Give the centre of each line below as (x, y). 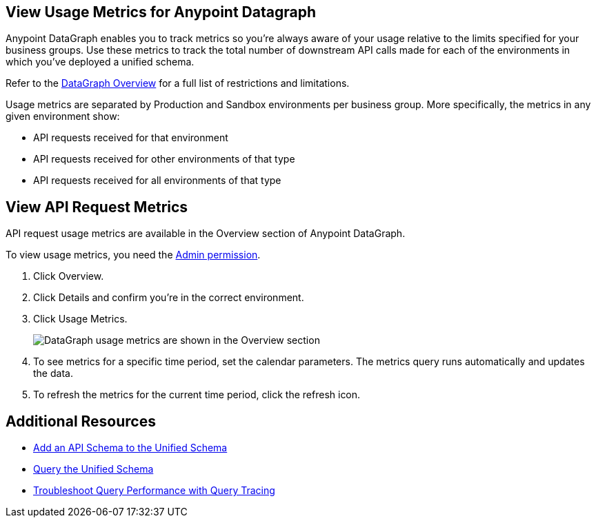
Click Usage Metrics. (80, 319)
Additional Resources (81, 421)
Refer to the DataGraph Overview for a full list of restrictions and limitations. (178, 83)
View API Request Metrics (97, 207)
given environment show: (63, 116)
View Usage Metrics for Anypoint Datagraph (161, 12)
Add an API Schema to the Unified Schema (130, 448)
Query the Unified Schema (93, 469)
